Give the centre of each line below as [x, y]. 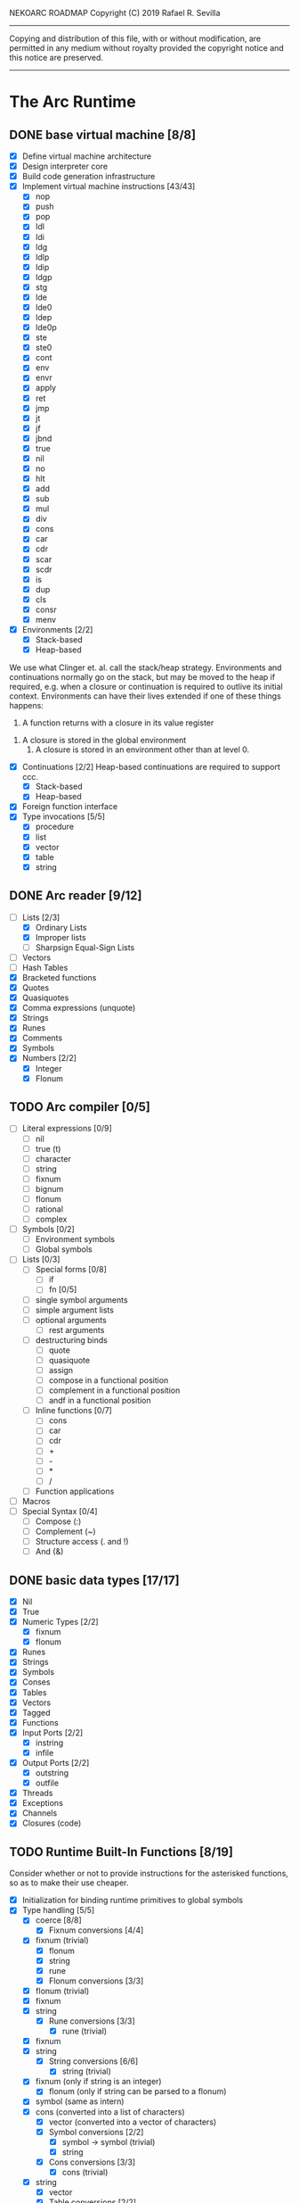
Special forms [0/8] [71, 1270]
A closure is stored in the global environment [104, 741]
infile [44, 1752]
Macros [36, 1501]
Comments [42, 1038]
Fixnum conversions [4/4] [96, 1930]
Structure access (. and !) [82, 1541]
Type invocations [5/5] [63, 816]
